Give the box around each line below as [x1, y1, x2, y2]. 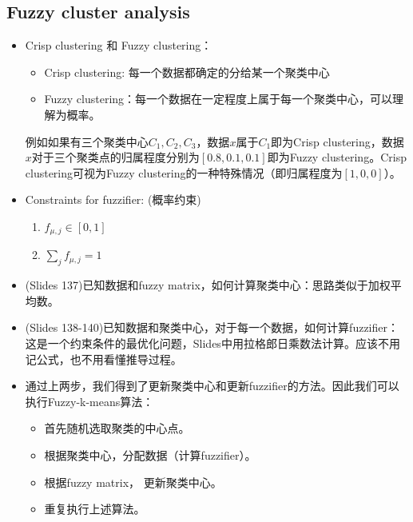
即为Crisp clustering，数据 [271, 133, 404, 149]
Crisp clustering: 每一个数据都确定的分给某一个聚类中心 [44, 63, 330, 80]
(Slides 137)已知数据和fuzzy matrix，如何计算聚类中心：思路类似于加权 [25, 277, 391, 293]
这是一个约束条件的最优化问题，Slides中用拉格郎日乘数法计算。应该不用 [25, 334, 400, 351]
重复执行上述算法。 [44, 500, 145, 517]
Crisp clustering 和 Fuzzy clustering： [25, 37, 212, 54]
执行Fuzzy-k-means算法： [25, 392, 154, 409]
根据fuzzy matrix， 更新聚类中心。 [44, 473, 222, 490]
